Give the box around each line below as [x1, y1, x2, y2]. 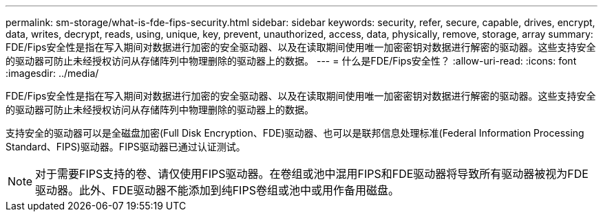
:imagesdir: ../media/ [6, 67, 99, 79]
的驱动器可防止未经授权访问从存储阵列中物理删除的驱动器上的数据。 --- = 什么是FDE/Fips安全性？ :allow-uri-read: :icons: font [6, 55, 577, 67]
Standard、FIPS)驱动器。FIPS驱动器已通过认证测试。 [6, 141, 246, 152]
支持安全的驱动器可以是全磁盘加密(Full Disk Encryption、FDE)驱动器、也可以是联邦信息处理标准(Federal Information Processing [6, 127, 584, 139]
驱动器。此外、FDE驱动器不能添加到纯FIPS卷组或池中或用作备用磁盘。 [35, 183, 399, 197]
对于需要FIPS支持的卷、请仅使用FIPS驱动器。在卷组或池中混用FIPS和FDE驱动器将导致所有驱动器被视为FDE [35, 167, 589, 181]
